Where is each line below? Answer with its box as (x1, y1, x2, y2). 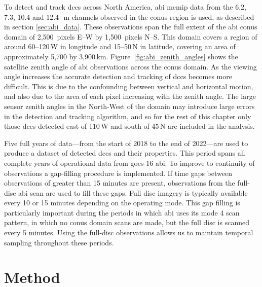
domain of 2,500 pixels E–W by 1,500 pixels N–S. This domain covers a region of (4, 31, 257, 42)
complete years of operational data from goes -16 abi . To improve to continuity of (4, 157, 255, 168)
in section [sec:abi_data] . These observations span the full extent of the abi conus (4, 21, 257, 32)
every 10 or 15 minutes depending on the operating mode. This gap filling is (4, 197, 240, 208)
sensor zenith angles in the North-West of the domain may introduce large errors (4, 100, 255, 111)
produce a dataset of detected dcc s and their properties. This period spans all (4, 148, 245, 158)
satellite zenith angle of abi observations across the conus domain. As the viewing (4, 61, 257, 71)
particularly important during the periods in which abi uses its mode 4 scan (4, 207, 240, 218)
